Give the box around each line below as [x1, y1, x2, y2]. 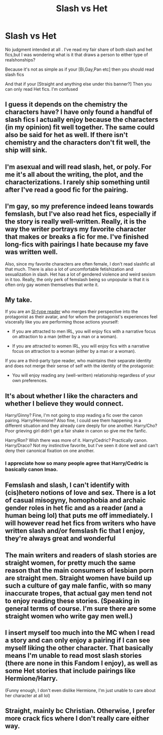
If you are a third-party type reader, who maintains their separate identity [5, 358, 152, 364]
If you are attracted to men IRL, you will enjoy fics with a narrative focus [12, 328, 156, 334]
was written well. [5, 248, 58, 256]
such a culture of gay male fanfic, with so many [5, 581, 152, 590]
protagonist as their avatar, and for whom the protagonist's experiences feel [5, 314, 158, 320]
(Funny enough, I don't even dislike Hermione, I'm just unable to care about [5, 687, 156, 693]
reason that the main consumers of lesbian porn [5, 566, 154, 574]
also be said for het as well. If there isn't [5, 131, 128, 139]
